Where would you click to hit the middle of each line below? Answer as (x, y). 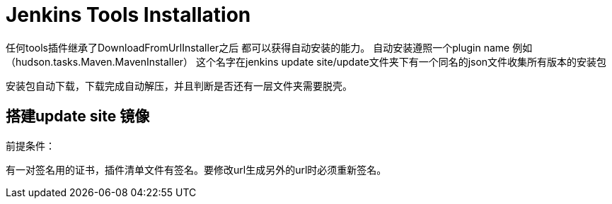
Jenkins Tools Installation (128, 15)
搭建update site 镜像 (78, 116)
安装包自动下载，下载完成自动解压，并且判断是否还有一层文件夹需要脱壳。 (179, 85)
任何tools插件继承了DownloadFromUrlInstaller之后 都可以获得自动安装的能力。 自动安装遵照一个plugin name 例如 (269, 47)
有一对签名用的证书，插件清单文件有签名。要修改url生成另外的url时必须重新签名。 (196, 169)
